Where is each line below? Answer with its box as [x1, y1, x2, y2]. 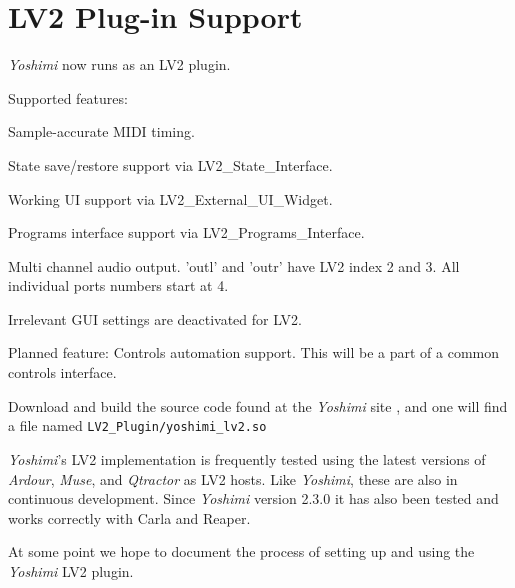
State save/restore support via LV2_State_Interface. [8, 154, 333, 175]
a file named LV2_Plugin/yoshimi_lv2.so [8, 415, 267, 436]
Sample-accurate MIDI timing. [8, 121, 195, 142]
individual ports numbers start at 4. [8, 275, 229, 296]
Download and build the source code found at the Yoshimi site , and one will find [8, 395, 508, 416]
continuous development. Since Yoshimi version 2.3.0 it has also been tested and [8, 488, 499, 509]
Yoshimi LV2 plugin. [8, 560, 134, 581]
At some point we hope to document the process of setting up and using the [8, 541, 475, 562]
